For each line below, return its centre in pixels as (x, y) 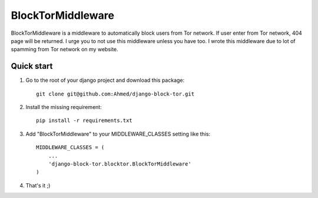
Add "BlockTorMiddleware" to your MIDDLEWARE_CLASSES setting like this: (118, 134)
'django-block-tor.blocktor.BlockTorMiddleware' (120, 164)
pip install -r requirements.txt (84, 121)
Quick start (32, 66)
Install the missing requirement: (64, 107)
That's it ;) (38, 185)
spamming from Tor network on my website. (64, 49)
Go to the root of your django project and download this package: (105, 80)
